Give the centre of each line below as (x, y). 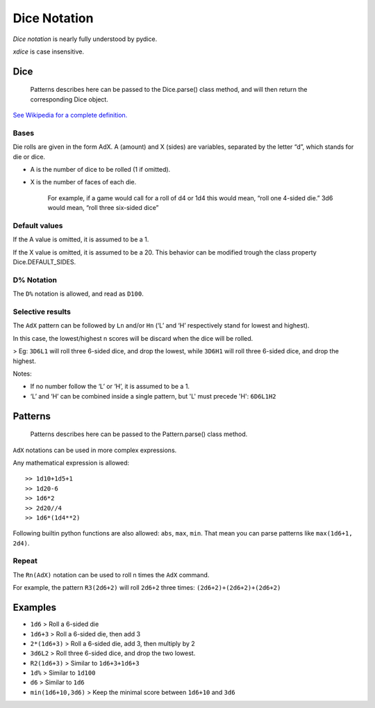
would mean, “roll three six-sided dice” (103, 208)
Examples (35, 608)
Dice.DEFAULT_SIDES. (44, 262)
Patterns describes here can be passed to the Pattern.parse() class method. (139, 434)
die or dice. (29, 156)
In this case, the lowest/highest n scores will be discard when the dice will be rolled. (133, 338)
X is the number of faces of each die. (83, 182)
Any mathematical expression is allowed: (71, 462)
